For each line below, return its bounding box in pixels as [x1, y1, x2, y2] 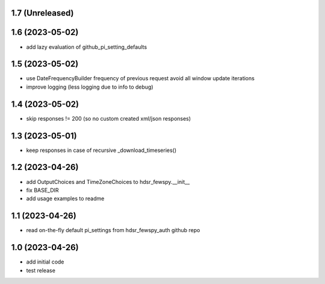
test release [26, 267, 55, 274]
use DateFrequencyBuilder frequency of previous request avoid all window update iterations [26, 75, 255, 82]
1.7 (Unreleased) [11, 8, 75, 18]
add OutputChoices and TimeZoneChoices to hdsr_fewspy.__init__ [26, 178, 190, 185]
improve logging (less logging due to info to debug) [26, 83, 153, 90]
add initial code [26, 258, 64, 265]
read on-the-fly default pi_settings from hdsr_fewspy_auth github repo [26, 227, 200, 234]
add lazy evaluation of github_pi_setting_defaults [26, 43, 147, 51]
